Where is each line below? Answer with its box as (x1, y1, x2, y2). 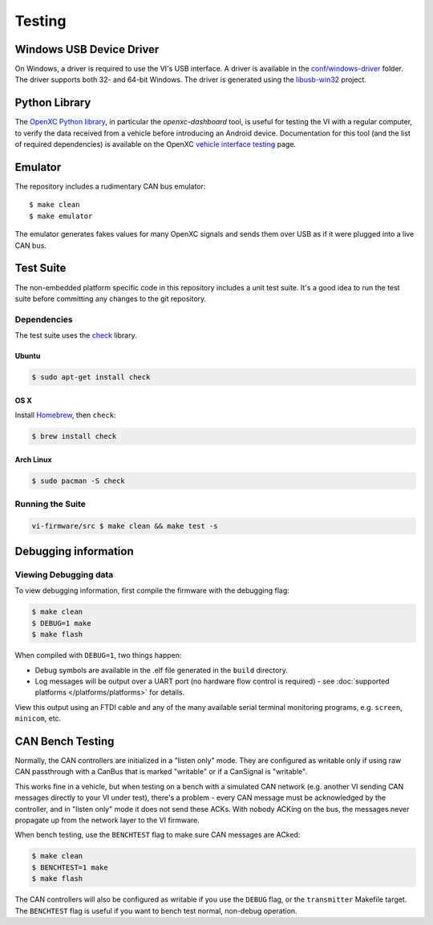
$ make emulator (29, 211, 93, 221)
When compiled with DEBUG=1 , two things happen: (14, 651, 182, 660)
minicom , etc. (14, 714, 62, 724)
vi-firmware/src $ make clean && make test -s (31, 521, 218, 530)
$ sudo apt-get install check (31, 373, 151, 382)
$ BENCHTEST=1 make (31, 862, 108, 872)
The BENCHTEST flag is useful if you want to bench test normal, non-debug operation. (14, 906, 297, 915)
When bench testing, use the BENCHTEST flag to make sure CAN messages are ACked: (14, 830, 301, 840)
